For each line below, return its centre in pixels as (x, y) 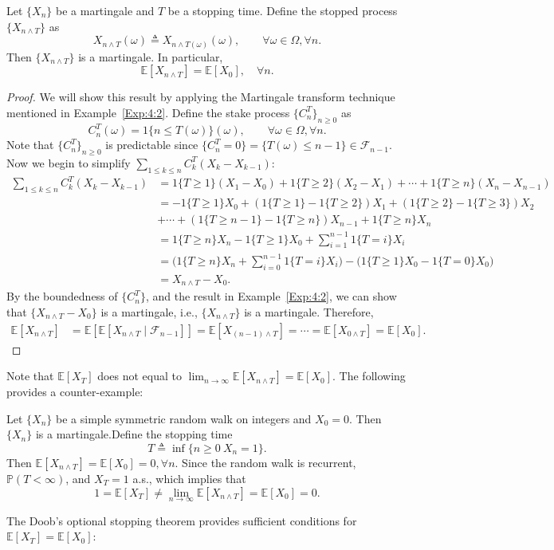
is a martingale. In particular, (151, 56)
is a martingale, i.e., (149, 311)
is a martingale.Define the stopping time (134, 434)
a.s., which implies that (189, 478)
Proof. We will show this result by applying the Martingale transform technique (201, 97)
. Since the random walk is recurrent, (265, 462)
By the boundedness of (62, 296)
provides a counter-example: (75, 392)
